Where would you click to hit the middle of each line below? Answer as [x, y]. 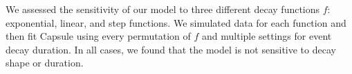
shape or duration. [45, 63]
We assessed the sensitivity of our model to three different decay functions [163, 9]
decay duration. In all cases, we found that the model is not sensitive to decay [171, 49]
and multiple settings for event [267, 36]
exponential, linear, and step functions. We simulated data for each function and [176, 22]
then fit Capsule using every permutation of [98, 36]
